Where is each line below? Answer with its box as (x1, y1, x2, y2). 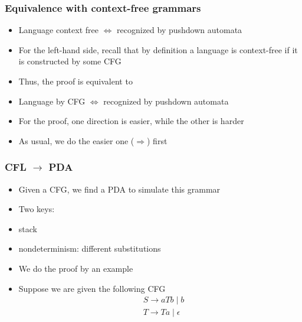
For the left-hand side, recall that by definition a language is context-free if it (18, 43, 298, 56)
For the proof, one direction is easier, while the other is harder (18, 115, 244, 127)
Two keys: (18, 203, 55, 215)
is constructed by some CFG (18, 55, 122, 67)
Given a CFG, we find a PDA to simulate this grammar (18, 183, 221, 195)
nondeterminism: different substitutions (18, 242, 161, 255)
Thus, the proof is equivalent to (18, 75, 133, 87)
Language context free (18, 24, 99, 36)
